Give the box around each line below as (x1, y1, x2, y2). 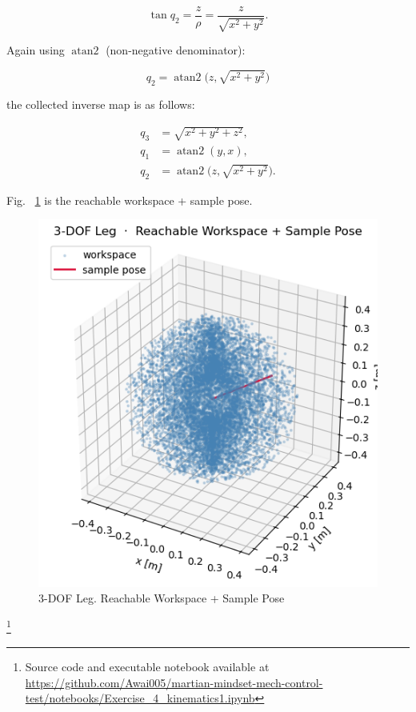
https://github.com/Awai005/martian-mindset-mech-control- (25, 674, 323, 690)
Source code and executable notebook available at (25, 658, 270, 674)
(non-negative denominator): (106, 42, 246, 58)
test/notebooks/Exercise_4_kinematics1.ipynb (25, 690, 255, 706)
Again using (6, 42, 65, 58)
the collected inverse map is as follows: (6, 96, 195, 113)
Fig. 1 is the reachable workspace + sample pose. (6, 191, 253, 208)
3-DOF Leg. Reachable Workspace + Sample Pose (38, 590, 285, 606)
